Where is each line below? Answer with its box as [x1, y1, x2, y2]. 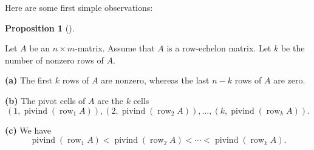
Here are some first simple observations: [5, 1, 153, 13]
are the [97, 94, 124, 106]
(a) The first [5, 74, 53, 86]
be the [281, 42, 305, 54]
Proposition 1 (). [5, 21, 75, 34]
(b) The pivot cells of [5, 94, 86, 106]
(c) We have [5, 123, 52, 136]
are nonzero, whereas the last [101, 74, 210, 86]
